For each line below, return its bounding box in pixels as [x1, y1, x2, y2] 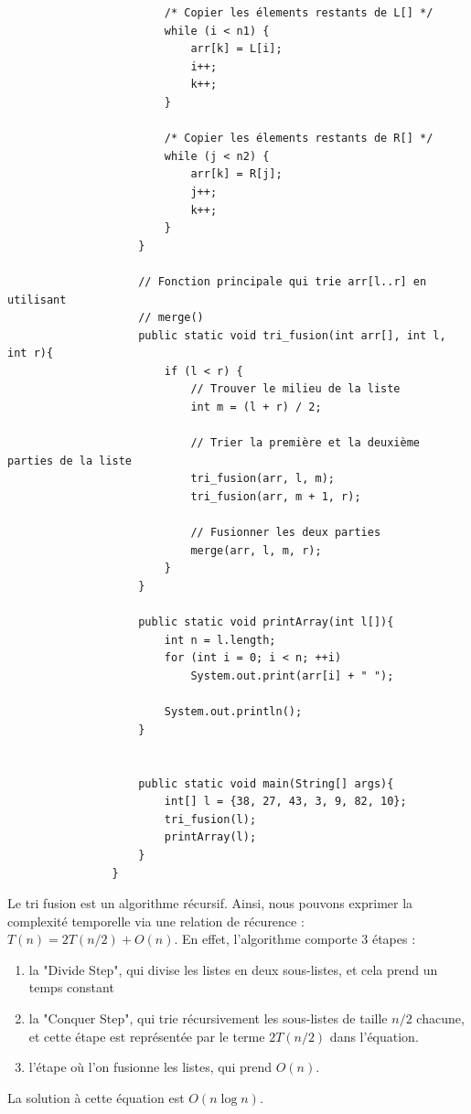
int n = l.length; [164, 633, 276, 647]
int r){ [7, 347, 54, 360]
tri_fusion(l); [164, 812, 257, 826]
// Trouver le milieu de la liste [190, 382, 401, 396]
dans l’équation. [329, 1026, 419, 1045]
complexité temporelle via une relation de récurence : [7, 911, 305, 930]
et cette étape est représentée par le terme [28, 1026, 265, 1045]
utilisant [7, 293, 67, 306]
